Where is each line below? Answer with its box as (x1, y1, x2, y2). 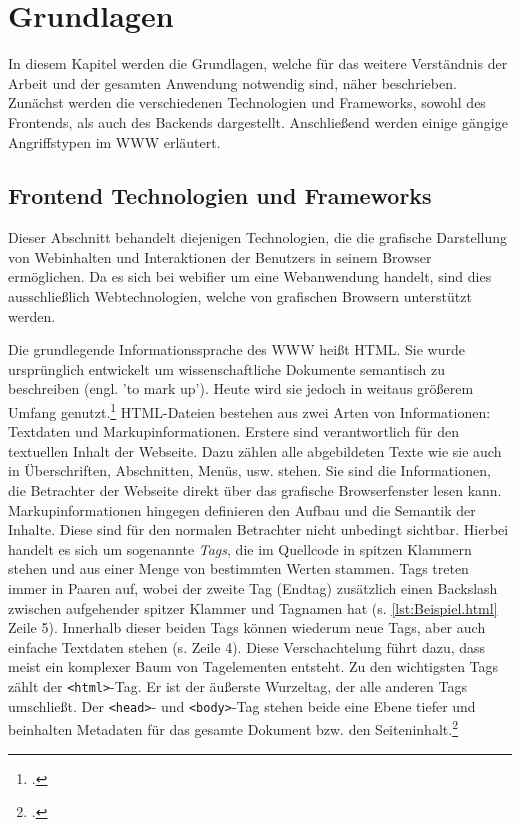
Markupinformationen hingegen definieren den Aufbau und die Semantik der (8, 499, 476, 520)
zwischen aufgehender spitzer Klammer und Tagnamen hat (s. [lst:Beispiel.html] (8, 597, 498, 618)
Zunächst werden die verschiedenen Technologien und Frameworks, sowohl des (8, 92, 486, 113)
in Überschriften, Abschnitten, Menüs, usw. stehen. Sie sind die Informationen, (8, 460, 491, 481)
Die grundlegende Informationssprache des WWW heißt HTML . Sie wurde (8, 339, 465, 360)
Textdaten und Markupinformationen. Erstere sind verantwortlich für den (8, 421, 460, 442)
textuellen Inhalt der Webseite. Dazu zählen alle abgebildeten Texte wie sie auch (8, 440, 502, 461)
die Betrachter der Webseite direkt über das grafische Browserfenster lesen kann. (8, 480, 502, 501)
